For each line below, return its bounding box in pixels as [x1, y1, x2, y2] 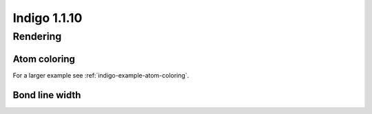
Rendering [12, 30, 62, 43]
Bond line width [12, 89, 81, 101]
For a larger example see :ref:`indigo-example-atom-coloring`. [12, 71, 189, 79]
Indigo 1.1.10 [12, 10, 83, 25]
